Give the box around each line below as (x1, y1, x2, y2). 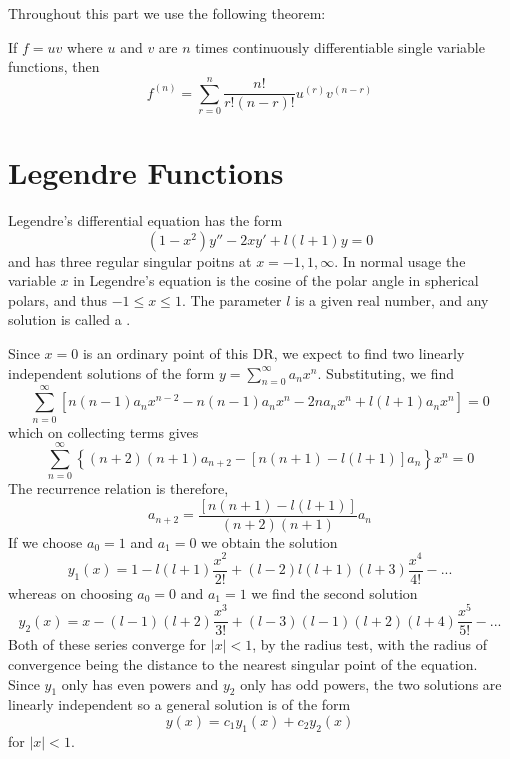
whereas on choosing (8, 582, 133, 603)
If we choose (8, 531, 83, 552)
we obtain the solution (201, 531, 338, 552)
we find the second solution (251, 582, 418, 603)
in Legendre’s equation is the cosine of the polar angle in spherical (73, 270, 479, 291)
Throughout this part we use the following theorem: (8, 3, 326, 23)
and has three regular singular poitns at (8, 250, 252, 271)
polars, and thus (8, 289, 107, 310)
